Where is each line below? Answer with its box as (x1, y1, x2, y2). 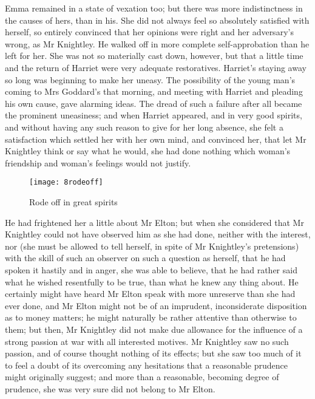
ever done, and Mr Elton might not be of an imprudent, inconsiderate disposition (5, 299, 307, 312)
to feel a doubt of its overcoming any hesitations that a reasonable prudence (5, 358, 288, 371)
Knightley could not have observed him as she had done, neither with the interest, (5, 228, 311, 240)
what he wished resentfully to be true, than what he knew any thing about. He (5, 275, 299, 288)
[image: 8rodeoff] (29, 178, 103, 187)
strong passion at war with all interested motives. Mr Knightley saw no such (5, 335, 289, 347)
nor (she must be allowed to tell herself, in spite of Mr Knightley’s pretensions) (5, 239, 299, 252)
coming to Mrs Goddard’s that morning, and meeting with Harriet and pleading (5, 85, 303, 98)
